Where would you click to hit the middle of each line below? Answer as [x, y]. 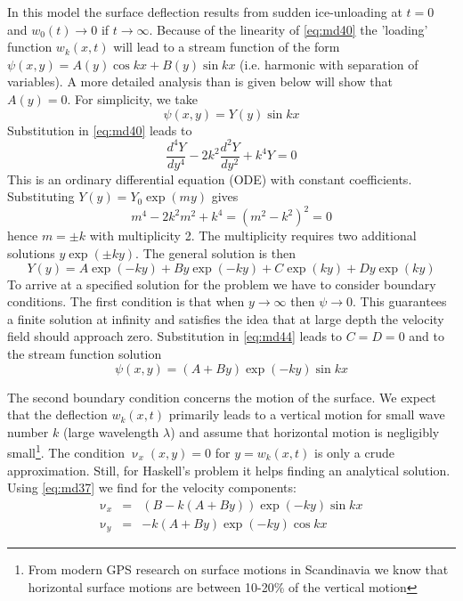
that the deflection [57, 414]
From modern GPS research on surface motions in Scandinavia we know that [238, 569]
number [28, 431]
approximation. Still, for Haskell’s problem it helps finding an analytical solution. [229, 470]
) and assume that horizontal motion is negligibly [305, 431]
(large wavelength [111, 431]
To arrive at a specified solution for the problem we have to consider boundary [222, 284]
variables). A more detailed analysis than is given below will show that [200, 81]
